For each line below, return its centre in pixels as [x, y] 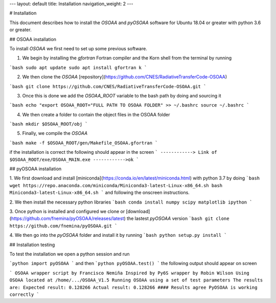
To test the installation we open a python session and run [70, 254]
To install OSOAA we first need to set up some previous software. [78, 48]
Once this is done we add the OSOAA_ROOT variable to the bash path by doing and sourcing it [122, 95]
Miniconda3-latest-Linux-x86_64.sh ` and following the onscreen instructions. [100, 193]
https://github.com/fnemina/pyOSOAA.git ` [63, 226]
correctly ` [24, 294]
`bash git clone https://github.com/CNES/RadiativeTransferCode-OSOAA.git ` [108, 86]
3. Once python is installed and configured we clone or [67, 211]
